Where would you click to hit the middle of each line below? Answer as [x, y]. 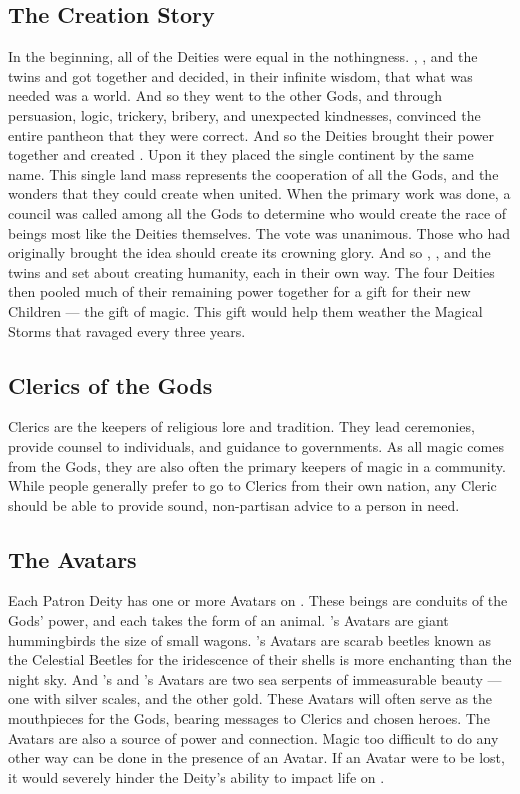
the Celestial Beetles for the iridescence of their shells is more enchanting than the [260, 659]
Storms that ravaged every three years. [127, 330]
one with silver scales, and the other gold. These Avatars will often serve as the [250, 698]
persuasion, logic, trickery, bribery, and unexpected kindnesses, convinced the [244, 114]
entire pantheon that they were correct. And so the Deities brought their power [251, 134]
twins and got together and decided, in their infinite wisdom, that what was [240, 75]
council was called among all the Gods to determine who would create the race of [257, 212]
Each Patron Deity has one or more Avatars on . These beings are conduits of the [258, 600]
